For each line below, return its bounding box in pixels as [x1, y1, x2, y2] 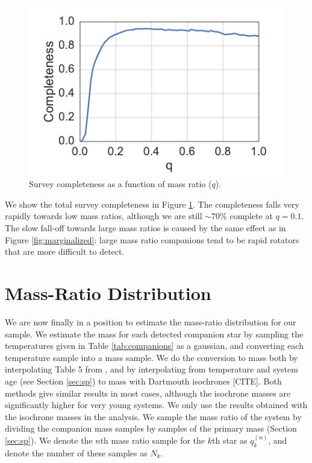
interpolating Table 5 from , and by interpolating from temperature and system [5, 363, 298, 375]
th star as [211, 433, 248, 446]
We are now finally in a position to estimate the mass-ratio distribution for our [5, 315, 296, 328]
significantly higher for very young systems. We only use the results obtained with [5, 398, 308, 411]
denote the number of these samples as [5, 446, 148, 459]
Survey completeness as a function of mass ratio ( [29, 177, 212, 190]
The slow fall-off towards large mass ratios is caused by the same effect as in [5, 222, 286, 234]
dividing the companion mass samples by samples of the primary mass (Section [5, 422, 297, 435]
